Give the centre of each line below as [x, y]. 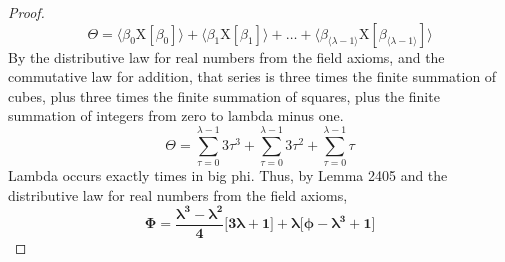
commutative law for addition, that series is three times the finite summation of [252, 76]
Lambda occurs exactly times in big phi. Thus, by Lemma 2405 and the [228, 175]
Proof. [26, 12]
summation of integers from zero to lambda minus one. [176, 115]
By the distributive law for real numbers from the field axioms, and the [226, 56]
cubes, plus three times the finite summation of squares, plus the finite [224, 95]
